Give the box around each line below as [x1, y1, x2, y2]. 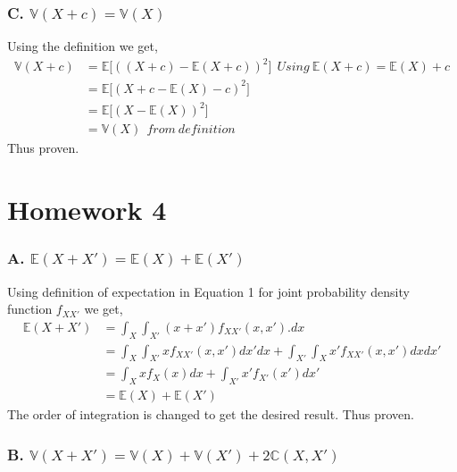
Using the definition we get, [7, 37, 158, 55]
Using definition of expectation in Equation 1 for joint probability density [7, 282, 410, 300]
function [7, 299, 53, 318]
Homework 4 [7, 191, 167, 228]
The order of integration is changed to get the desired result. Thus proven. [7, 405, 414, 424]
